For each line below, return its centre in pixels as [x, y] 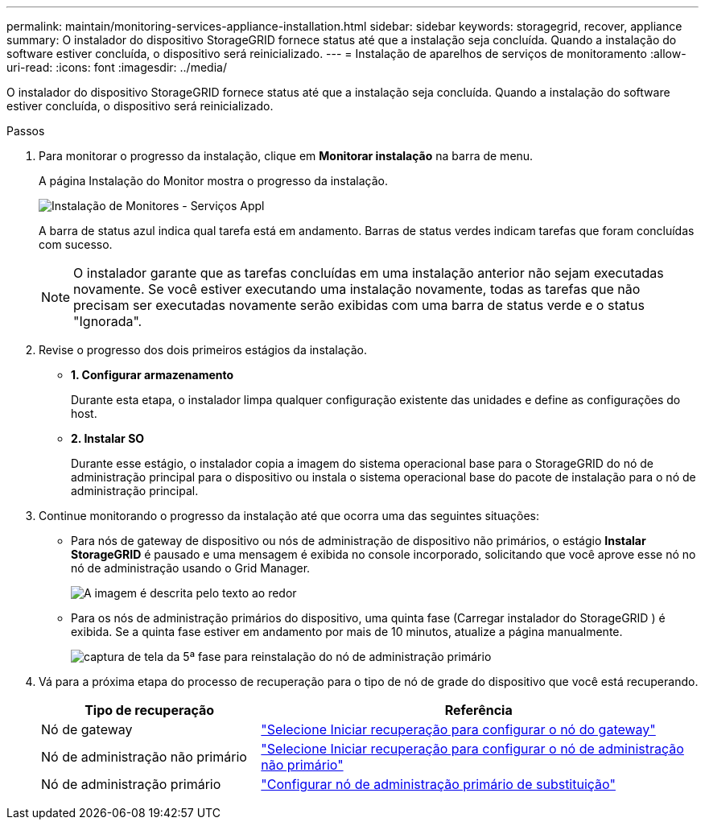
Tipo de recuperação [150, 710]
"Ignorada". [108, 321]
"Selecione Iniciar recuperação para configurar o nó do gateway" [458, 729]
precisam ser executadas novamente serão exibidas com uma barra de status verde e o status [359, 305]
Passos [26, 131]
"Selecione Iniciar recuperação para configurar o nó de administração [472, 749]
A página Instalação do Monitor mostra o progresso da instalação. [213, 181]
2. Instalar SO [108, 438]
